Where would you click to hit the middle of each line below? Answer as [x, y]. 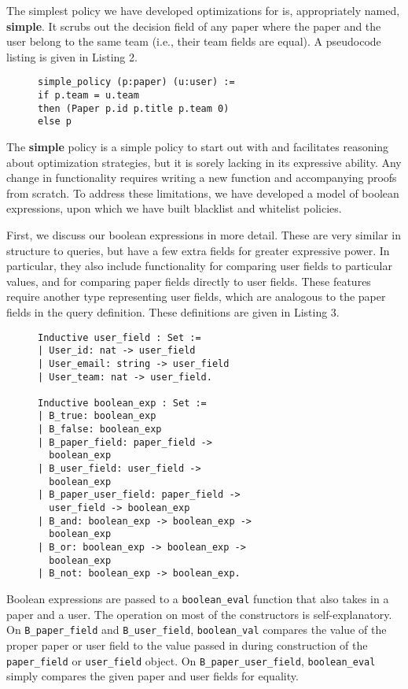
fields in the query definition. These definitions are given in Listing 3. [173, 311]
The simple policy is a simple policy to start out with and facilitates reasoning [198, 146]
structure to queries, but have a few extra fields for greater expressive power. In [198, 250]
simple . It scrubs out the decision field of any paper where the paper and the [194, 26]
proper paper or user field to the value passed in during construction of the [187, 645]
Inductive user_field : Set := [119, 337]
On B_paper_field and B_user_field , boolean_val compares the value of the [197, 630]
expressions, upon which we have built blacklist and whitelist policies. [174, 208]
